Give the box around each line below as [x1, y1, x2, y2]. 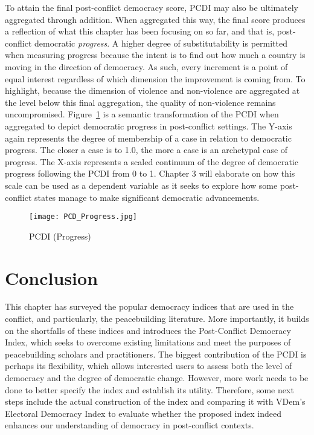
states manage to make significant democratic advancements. [34, 191, 260, 203]
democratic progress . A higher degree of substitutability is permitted [34, 36, 287, 49]
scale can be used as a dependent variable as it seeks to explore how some [5, 178, 278, 191]
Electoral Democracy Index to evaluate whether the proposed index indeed [5, 407, 281, 419]
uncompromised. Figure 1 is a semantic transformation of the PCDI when [5, 108, 279, 120]
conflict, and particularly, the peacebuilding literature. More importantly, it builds [5, 312, 309, 325]
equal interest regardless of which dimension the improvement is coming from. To [5, 72, 306, 85]
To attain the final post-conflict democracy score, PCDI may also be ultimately [5, 1, 299, 13]
